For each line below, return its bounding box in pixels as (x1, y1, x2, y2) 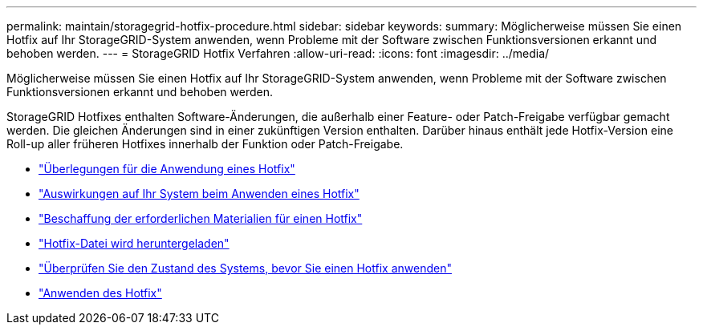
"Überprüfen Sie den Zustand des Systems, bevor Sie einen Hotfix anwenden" (39, 261, 452, 275)
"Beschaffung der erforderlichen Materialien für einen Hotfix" (39, 212, 363, 225)
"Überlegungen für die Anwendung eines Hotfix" (39, 162, 295, 176)
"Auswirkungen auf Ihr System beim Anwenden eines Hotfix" (39, 187, 360, 200)
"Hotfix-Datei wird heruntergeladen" (39, 236, 230, 250)
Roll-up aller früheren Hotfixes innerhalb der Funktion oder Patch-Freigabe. (6, 137, 404, 151)
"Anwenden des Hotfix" (39, 286, 162, 300)
